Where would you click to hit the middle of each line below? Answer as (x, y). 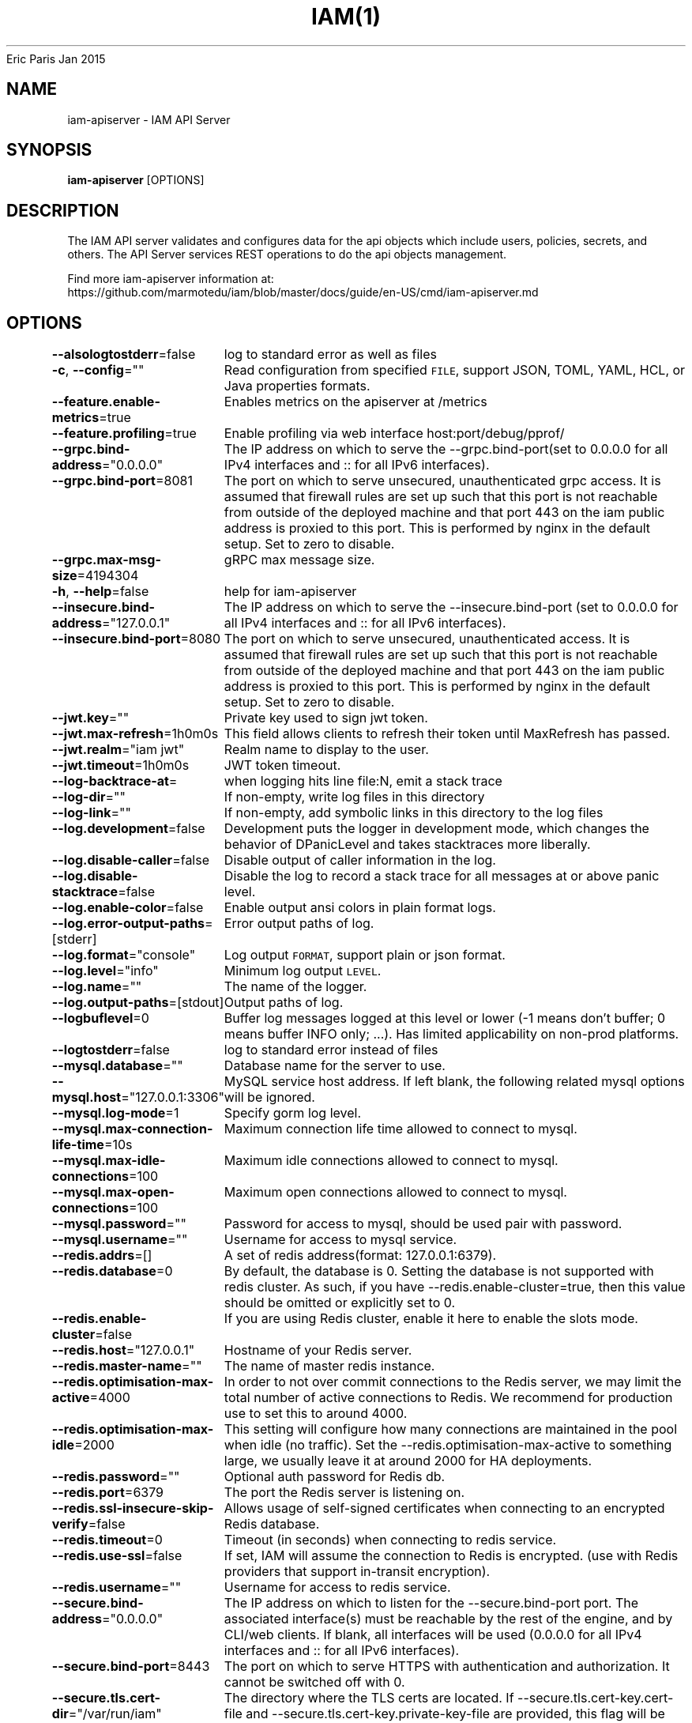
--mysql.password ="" (119, 1224)
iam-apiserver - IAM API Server (149, 119)
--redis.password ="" (116, 1477)
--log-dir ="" (89, 797)
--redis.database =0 (112, 1271)
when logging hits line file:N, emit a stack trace (363, 781)
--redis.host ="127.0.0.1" (123, 1350)
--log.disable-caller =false (131, 860)
